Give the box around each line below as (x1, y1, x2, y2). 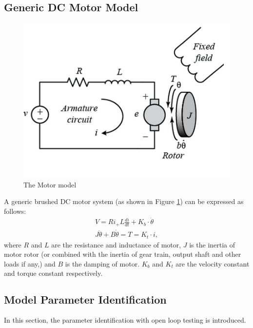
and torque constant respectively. (4, 268, 103, 278)
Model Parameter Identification (4, 292, 167, 307)
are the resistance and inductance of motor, (51, 239, 181, 249)
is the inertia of (189, 239, 235, 249)
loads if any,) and (4, 258, 56, 268)
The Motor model (23, 180, 77, 190)
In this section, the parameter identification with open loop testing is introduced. (4, 315, 246, 325)
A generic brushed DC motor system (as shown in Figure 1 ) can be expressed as (4, 196, 244, 206)
